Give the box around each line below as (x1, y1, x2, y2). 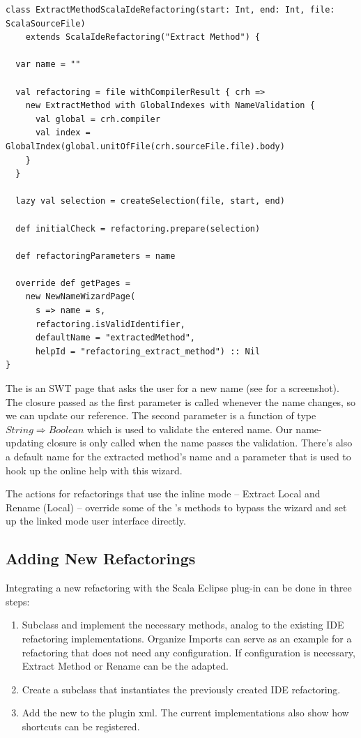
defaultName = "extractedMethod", (35, 333, 196, 343)
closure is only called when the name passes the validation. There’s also (47, 435, 353, 450)
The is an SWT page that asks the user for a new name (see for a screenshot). (6, 381, 339, 396)
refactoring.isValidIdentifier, (35, 319, 185, 329)
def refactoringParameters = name (15, 250, 176, 261)
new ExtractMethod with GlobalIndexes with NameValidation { (25, 100, 315, 111)
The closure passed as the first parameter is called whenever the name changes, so (6, 394, 355, 409)
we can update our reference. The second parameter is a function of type (6, 408, 316, 423)
